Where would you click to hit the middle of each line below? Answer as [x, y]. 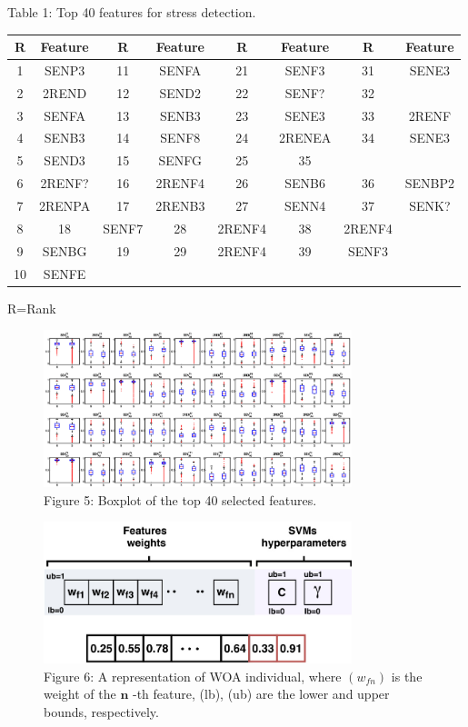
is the [407, 676]
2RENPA [65, 205]
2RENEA [305, 138]
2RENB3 [180, 205]
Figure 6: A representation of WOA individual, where [193, 676]
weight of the [80, 694]
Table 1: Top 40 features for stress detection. [132, 12]
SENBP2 [430, 183]
